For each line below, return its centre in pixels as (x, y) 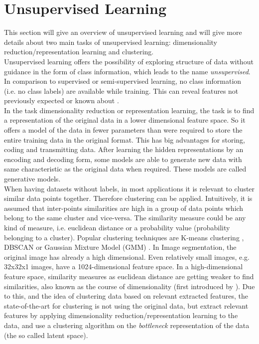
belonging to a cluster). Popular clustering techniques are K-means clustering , (124, 237)
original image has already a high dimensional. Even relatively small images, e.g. (127, 257)
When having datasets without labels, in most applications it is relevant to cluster (129, 188)
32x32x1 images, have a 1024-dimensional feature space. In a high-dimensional (124, 266)
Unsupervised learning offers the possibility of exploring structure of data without (129, 61)
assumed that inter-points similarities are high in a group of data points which (124, 208)
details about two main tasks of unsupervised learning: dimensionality (111, 42)
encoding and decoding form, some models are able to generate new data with (123, 159)
